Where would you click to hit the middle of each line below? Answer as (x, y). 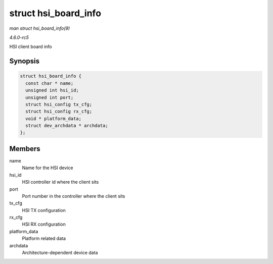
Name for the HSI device (48, 168)
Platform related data (44, 239)
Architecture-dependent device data (60, 253)
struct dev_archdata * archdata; (67, 126)
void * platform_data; (54, 118)
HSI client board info (31, 47)
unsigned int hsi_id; (52, 90)
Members (25, 149)
